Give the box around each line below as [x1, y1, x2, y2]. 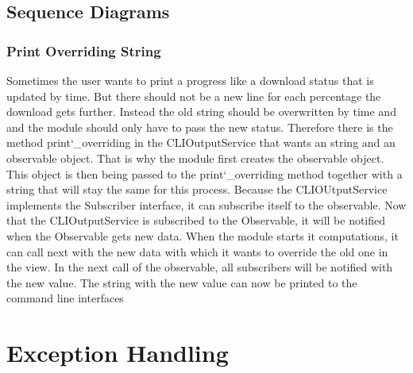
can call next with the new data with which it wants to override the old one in [6, 243, 388, 260]
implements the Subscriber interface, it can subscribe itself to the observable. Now [6, 196, 407, 213]
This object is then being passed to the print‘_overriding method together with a [6, 165, 403, 182]
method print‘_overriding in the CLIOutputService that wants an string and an [6, 134, 396, 151]
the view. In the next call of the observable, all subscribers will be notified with [6, 259, 393, 275]
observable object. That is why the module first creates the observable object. [6, 149, 384, 166]
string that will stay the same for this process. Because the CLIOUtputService [6, 181, 388, 198]
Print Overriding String [6, 40, 161, 60]
